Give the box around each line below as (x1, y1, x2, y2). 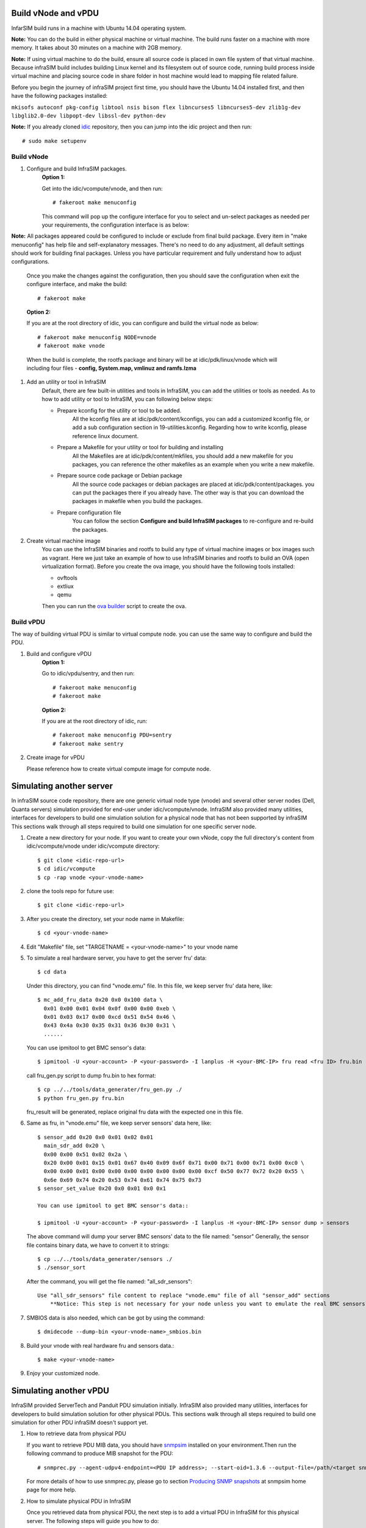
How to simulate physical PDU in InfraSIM (26, 1497, 131, 1505)
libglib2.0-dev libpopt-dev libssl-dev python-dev (11, 112, 166, 119)
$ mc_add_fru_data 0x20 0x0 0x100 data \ (37, 996, 163, 1004)
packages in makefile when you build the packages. (72, 498, 203, 505)
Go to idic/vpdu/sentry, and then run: (41, 670, 135, 677)
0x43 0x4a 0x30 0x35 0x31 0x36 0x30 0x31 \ (43, 1022, 176, 1029)
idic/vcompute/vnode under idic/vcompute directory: (26, 842, 160, 850)
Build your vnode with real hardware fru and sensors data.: (26, 1342, 174, 1349)
